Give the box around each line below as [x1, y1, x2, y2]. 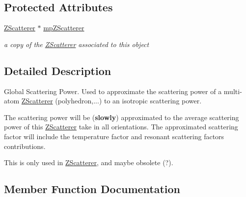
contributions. [4, 141, 46, 151]
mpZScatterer [43, 23, 84, 33]
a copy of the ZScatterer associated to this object [4, 39, 149, 49]
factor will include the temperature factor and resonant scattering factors [4, 131, 224, 141]
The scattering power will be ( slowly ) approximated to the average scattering [4, 112, 239, 122]
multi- [223, 86, 242, 96]
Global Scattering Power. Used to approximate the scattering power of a [4, 86, 222, 96]
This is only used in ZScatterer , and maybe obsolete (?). [4, 157, 173, 168]
